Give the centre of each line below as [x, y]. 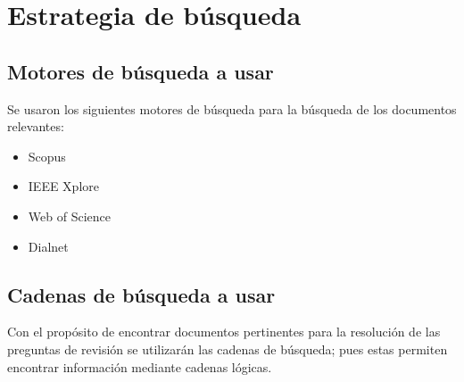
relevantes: [36, 126]
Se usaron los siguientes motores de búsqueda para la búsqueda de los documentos [232, 108]
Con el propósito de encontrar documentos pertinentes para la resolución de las [224, 332]
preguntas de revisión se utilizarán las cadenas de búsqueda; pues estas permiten [228, 349]
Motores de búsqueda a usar [141, 71]
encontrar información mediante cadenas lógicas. [140, 366]
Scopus [47, 156]
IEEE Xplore [63, 186]
